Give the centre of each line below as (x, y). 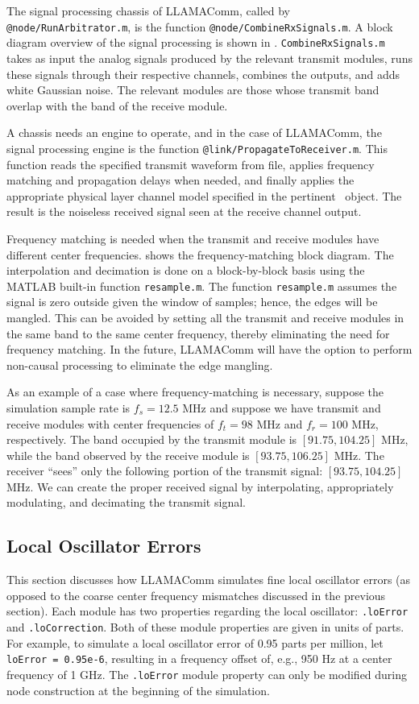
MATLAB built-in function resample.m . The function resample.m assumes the (202, 286)
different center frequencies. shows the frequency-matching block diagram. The (200, 254)
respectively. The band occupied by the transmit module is (152, 439)
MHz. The (359, 455)
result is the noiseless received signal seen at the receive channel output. (184, 211)
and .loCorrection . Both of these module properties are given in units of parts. (205, 627)
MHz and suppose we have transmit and (282, 407)
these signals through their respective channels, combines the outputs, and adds (203, 74)
